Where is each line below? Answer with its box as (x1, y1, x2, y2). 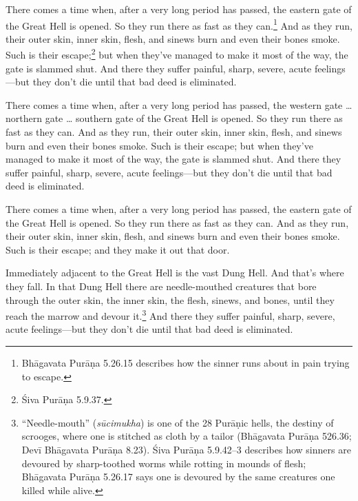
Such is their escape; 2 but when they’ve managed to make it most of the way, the (6, 45, 348, 62)
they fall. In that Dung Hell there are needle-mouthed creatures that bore (6, 279, 317, 293)
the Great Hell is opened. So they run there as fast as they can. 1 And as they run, (6, 16, 352, 32)
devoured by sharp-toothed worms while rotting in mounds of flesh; (21, 456, 306, 470)
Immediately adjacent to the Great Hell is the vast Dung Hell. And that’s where (6, 265, 344, 280)
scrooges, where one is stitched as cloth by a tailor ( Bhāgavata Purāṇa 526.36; (21, 429, 352, 443)
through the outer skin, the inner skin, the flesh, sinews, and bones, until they (6, 292, 335, 307)
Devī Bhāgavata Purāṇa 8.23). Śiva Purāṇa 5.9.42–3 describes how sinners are (21, 442, 351, 456)
